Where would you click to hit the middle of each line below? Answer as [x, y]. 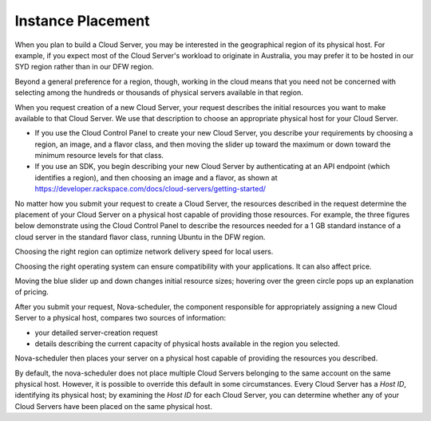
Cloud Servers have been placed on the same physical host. [114, 406]
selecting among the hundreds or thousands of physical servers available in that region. [159, 92]
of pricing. [32, 292]
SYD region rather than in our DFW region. [85, 67]
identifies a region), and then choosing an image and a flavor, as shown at [156, 177]
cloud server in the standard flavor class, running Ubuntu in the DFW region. [140, 237]
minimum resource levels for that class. [99, 155]
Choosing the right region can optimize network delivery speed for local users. [144, 252]
